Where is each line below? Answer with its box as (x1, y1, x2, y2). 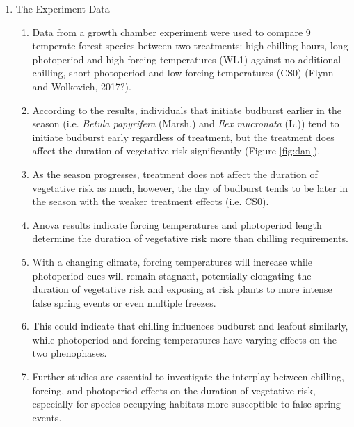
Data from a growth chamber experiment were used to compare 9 (32, 24, 311, 39)
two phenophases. (32, 346, 107, 360)
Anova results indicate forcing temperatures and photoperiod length (32, 217, 322, 232)
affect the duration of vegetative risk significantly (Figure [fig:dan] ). (32, 143, 321, 158)
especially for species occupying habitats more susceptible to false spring (32, 396, 341, 411)
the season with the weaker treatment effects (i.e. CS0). (32, 194, 269, 209)
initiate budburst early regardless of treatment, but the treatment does (32, 129, 335, 144)
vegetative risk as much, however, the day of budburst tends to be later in (32, 180, 348, 195)
